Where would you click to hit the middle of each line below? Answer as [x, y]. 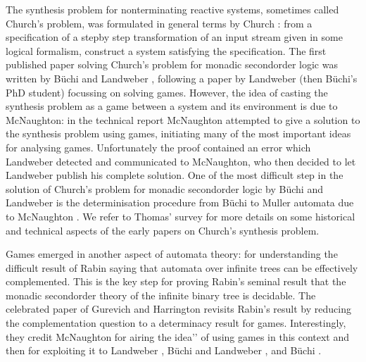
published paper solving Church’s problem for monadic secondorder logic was [172, 64]
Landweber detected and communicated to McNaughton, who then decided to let [181, 161]
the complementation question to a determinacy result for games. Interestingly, [176, 323]
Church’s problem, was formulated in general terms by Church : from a [159, 23]
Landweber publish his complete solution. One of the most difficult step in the [175, 175]
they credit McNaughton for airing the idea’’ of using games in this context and [178, 336]
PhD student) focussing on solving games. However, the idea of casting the [167, 92]
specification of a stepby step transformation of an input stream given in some [174, 37]
